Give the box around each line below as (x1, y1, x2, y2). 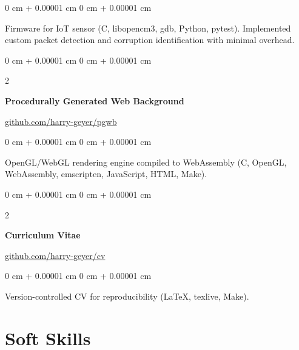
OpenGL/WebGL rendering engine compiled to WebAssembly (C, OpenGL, (5, 155, 287, 168)
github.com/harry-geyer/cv (5, 249, 106, 261)
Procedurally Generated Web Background (5, 94, 184, 107)
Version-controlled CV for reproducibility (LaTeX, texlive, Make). (5, 289, 249, 302)
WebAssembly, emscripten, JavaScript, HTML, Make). (5, 167, 207, 180)
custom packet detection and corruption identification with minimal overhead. (5, 33, 295, 46)
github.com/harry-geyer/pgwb (5, 115, 117, 127)
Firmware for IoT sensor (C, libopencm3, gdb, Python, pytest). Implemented (5, 21, 291, 34)
